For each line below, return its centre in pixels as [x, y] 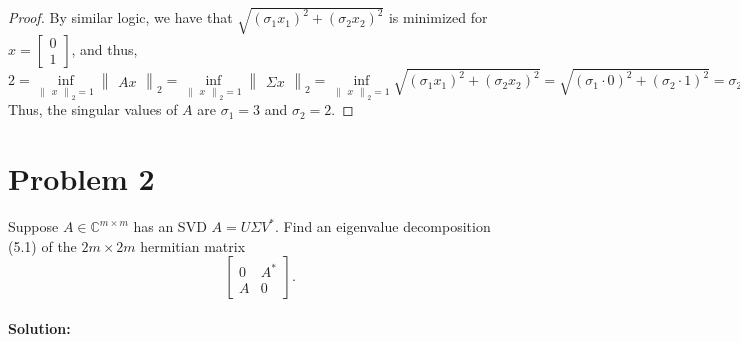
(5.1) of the [42, 245]
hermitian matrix [193, 245]
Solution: [39, 327]
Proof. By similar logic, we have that [120, 17]
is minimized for [438, 17]
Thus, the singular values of [93, 109]
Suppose [33, 226]
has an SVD [170, 226]
